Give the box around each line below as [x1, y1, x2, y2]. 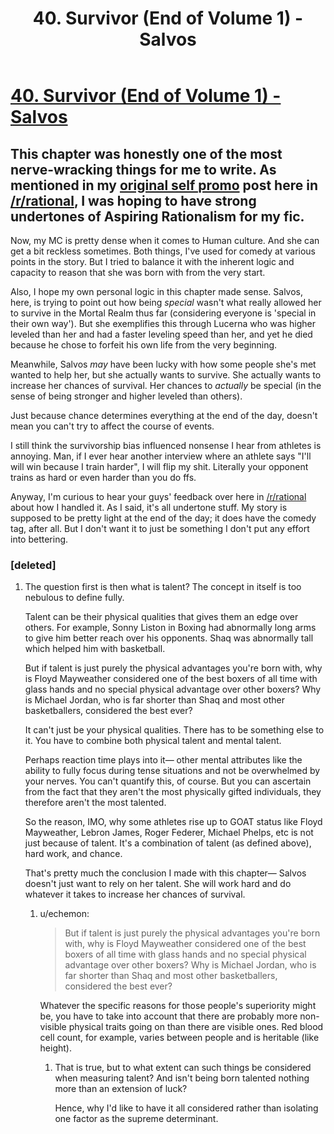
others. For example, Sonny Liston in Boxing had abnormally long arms [24, 622, 317, 634]
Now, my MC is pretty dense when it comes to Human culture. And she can [10, 235, 320, 246]
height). [39, 1042, 73, 1054]
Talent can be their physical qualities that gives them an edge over [24, 611, 299, 623]
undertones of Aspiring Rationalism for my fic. [10, 208, 305, 225]
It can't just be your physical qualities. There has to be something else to [24, 724, 325, 736]
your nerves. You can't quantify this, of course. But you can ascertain [24, 775, 312, 787]
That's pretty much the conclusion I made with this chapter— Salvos [24, 867, 307, 879]
